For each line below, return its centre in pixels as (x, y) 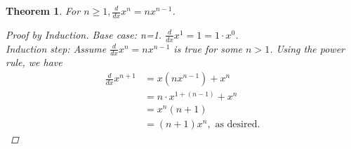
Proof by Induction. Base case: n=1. (84, 34)
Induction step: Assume (56, 48)
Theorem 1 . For (43, 11)
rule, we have (34, 62)
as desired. (238, 125)
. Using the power (307, 48)
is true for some (208, 48)
